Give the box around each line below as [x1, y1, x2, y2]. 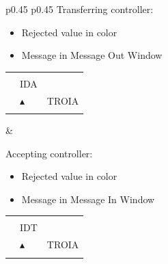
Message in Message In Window [21, 192, 155, 206]
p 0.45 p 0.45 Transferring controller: [5, 2, 154, 16]
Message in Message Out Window [21, 48, 163, 62]
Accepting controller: [5, 146, 93, 160]
